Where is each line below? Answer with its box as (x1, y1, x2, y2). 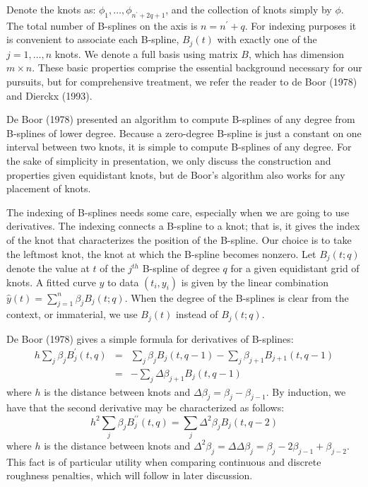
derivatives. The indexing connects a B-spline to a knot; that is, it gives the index (6, 218, 360, 233)
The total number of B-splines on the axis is (6, 18, 198, 33)
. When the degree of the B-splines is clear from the (124, 290, 349, 305)
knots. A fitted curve (6, 274, 96, 289)
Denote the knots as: (6, 2, 96, 16)
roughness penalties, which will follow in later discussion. (6, 468, 253, 483)
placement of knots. (6, 181, 91, 196)
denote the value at (6, 261, 90, 276)
